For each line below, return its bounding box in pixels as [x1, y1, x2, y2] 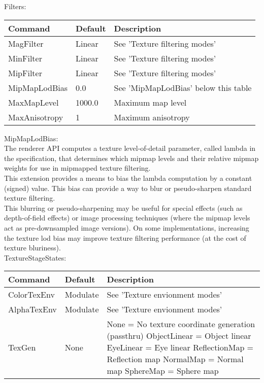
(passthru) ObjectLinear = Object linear [107, 330, 251, 342]
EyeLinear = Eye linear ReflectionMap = [107, 341, 254, 354]
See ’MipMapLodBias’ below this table [114, 81, 252, 93]
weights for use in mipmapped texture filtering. [4, 163, 151, 173]
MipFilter [8, 67, 42, 79]
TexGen [8, 341, 36, 354]
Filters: [4, 1, 26, 11]
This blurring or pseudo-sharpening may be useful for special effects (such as [4, 202, 243, 213]
